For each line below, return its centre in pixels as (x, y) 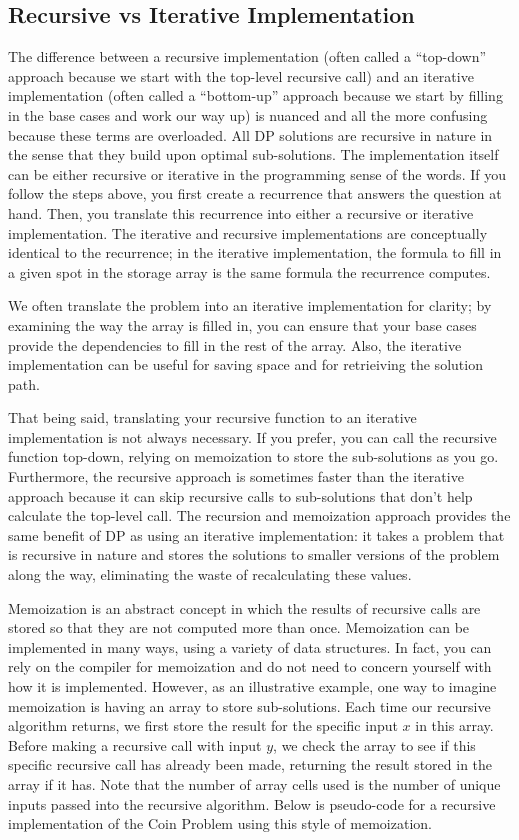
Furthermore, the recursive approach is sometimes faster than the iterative (236, 476)
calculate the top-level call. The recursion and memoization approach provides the (259, 515)
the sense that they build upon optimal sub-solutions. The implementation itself (253, 154)
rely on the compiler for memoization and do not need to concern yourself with (250, 666)
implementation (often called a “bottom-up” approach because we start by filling (255, 95)
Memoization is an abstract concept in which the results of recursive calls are (244, 607)
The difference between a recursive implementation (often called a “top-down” (247, 56)
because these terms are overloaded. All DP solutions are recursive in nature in (250, 134)
